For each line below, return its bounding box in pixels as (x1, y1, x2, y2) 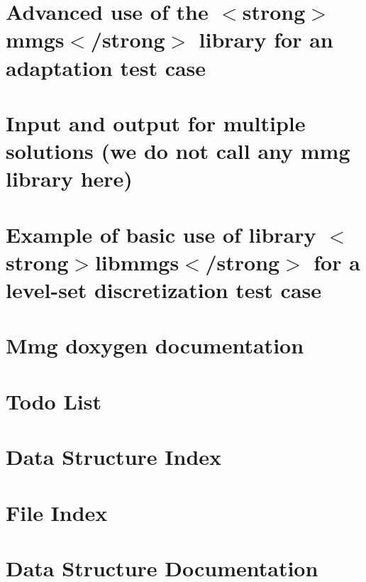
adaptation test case (6, 53, 206, 82)
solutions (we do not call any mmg (6, 136, 350, 165)
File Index (6, 498, 108, 527)
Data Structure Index (6, 442, 222, 471)
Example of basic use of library (6, 219, 316, 248)
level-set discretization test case (6, 275, 322, 304)
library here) (6, 164, 133, 193)
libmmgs (94, 247, 179, 276)
